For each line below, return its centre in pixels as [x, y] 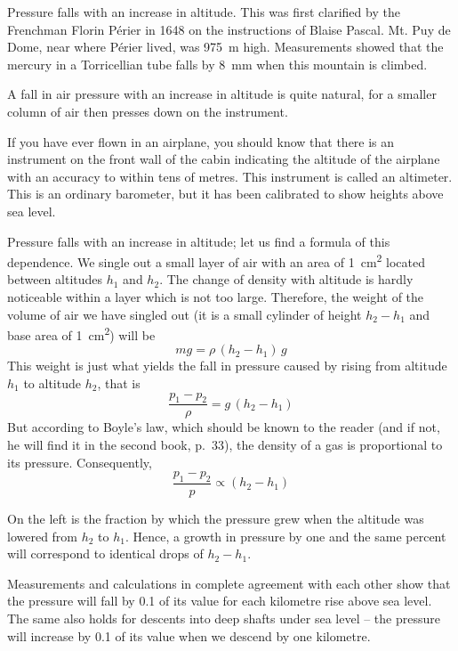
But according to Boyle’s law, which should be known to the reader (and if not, [224, 427]
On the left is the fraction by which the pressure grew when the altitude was [216, 519]
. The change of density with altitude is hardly [286, 279]
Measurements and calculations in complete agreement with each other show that [229, 583]
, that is [119, 383]
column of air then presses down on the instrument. [148, 111]
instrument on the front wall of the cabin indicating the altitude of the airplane [224, 159]
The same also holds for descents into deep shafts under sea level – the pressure [224, 618]
